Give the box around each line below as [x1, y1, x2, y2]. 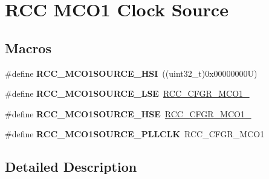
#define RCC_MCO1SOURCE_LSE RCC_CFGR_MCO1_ [5, 87, 250, 100]
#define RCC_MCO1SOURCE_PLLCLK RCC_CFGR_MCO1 [5, 128, 265, 140]
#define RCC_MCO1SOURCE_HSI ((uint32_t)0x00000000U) [5, 67, 258, 79]
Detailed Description [5, 157, 137, 176]
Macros [5, 38, 51, 57]
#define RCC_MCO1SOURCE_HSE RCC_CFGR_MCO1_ [5, 107, 251, 120]
